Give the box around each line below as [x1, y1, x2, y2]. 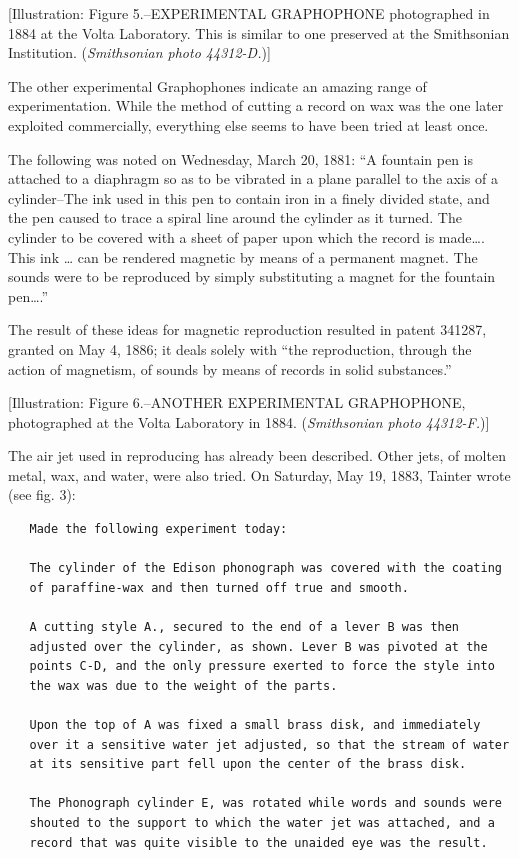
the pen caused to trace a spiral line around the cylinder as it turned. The [8, 207, 462, 228]
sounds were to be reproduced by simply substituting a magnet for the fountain [8, 266, 496, 287]
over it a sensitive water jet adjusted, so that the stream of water [29, 737, 510, 752]
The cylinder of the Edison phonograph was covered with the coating [29, 561, 502, 576]
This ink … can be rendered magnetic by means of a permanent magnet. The [8, 246, 478, 267]
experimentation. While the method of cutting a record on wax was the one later [8, 95, 504, 116]
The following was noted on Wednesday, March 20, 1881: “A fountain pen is [8, 148, 474, 169]
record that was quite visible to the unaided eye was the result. [29, 835, 488, 850]
